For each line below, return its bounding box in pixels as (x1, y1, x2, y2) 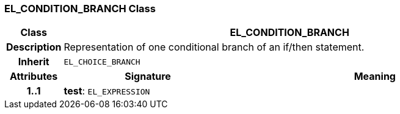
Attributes (10, 70, 58, 83)
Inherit (18, 55, 49, 68)
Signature (125, 70, 171, 83)
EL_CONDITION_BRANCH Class (4, 2, 156, 15)
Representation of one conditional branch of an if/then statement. (64, 41, 365, 54)
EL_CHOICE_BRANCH (64, 57, 140, 66)
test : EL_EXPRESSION (64, 85, 150, 98)
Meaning (354, 70, 396, 83)
